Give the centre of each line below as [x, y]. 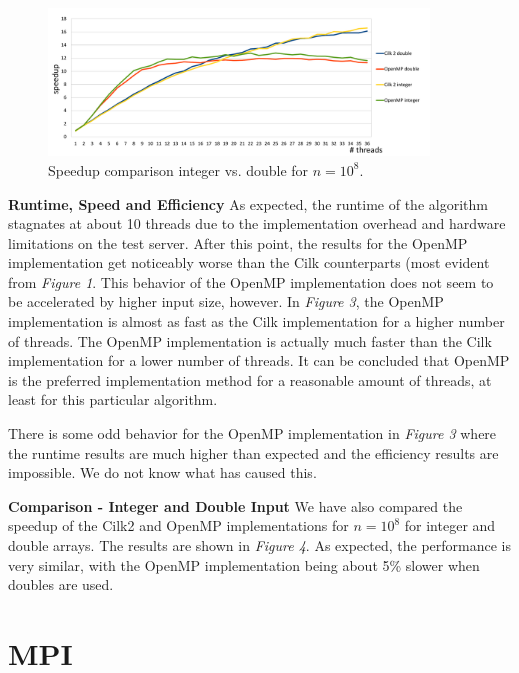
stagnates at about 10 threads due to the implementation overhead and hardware [257, 223]
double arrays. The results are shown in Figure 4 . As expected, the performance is [259, 545]
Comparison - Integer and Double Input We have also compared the [235, 505]
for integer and [450, 525]
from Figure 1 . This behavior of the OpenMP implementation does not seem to [251, 281]
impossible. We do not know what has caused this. [162, 472]
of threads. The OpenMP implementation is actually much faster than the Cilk [250, 340]
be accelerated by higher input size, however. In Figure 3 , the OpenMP [226, 301]
